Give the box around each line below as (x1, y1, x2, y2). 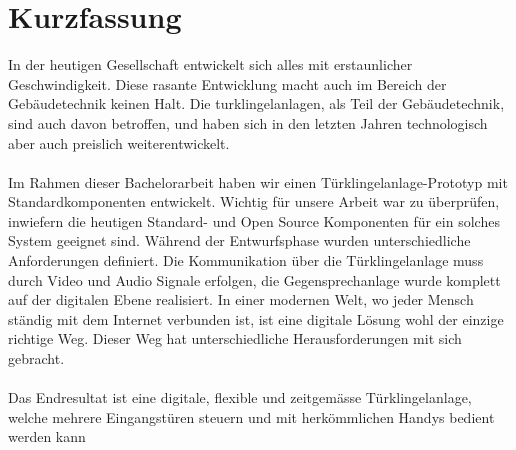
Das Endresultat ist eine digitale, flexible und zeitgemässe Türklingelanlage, (8, 387, 472, 408)
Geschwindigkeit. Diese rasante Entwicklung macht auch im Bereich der (8, 73, 447, 94)
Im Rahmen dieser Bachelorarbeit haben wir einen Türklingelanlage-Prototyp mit (8, 171, 508, 192)
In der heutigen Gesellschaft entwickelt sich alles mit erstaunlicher (8, 54, 413, 75)
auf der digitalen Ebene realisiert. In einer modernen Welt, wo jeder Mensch (8, 289, 474, 310)
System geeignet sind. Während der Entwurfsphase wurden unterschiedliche (8, 230, 471, 251)
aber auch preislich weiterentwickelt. (8, 132, 230, 153)
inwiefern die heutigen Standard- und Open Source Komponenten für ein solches (8, 210, 500, 231)
